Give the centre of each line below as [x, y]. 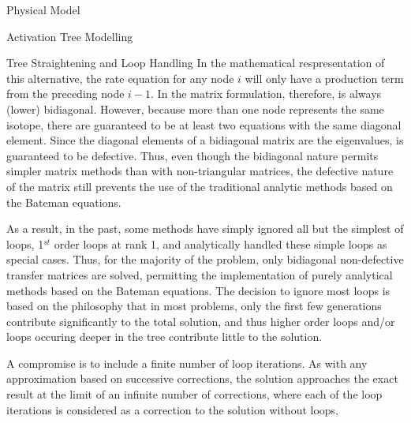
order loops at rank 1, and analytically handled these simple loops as [220, 243]
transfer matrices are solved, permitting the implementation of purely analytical [200, 274]
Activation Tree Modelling [70, 36]
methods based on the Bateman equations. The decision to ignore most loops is [198, 290]
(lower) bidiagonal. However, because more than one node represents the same [195, 109]
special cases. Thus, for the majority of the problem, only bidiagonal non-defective [205, 259]
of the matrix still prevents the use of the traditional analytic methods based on [200, 186]
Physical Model [43, 9]
